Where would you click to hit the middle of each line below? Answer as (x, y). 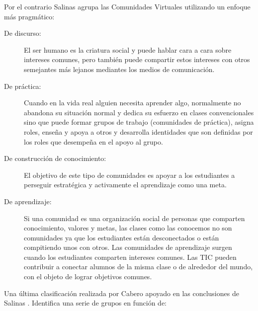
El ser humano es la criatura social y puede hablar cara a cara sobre (128, 49)
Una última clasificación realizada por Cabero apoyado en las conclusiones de (122, 293)
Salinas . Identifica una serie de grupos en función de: (85, 303)
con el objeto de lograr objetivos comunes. (88, 276)
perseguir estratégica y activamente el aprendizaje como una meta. (125, 185)
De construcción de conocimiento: (55, 158)
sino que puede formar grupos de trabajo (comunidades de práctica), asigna (139, 122)
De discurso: (23, 33)
